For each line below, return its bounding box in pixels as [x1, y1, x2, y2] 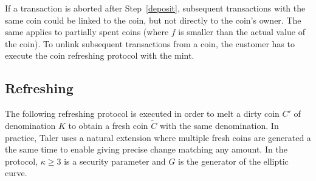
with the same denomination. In [159, 119, 279, 131]
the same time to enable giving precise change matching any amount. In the [5, 143, 287, 156]
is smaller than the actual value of [178, 25, 305, 38]
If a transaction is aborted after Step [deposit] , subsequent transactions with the [5, 2, 306, 14]
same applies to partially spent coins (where [5, 25, 169, 38]
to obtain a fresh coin [68, 119, 148, 131]
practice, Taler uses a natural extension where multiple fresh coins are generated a [5, 131, 311, 143]
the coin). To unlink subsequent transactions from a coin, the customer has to [5, 37, 295, 50]
